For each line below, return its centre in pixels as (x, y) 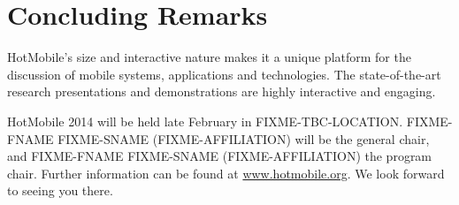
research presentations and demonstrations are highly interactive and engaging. (222, 91)
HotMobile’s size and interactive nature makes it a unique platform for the (209, 57)
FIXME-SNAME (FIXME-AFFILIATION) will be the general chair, (244, 138)
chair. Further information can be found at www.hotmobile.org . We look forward (226, 173)
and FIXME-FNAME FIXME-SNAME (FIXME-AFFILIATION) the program (220, 156)
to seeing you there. (60, 190)
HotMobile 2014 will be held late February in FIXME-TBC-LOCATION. (205, 121)
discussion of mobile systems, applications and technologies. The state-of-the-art (224, 74)
